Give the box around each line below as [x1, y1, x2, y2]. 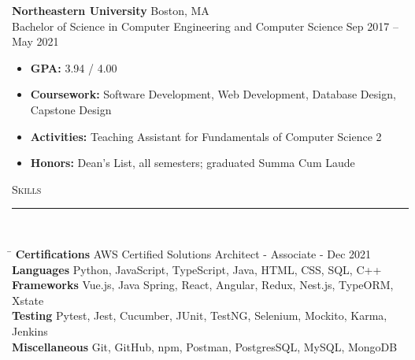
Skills [12, 180, 42, 197]
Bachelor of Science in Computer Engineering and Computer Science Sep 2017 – [12, 17, 398, 34]
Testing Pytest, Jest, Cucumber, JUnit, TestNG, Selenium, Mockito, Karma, [12, 307, 387, 324]
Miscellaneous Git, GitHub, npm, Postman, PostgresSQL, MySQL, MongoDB [12, 338, 398, 354]
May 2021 [12, 33, 59, 50]
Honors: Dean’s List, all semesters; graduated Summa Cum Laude [30, 154, 355, 171]
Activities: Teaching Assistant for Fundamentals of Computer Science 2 [30, 128, 382, 144]
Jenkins [12, 322, 48, 339]
